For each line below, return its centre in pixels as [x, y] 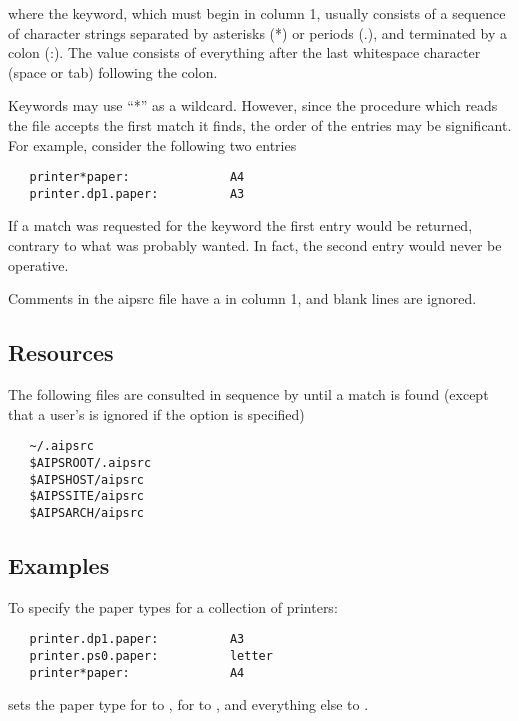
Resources [61, 352]
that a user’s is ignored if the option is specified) [156, 413]
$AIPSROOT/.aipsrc [90, 462]
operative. [38, 264]
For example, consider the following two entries [152, 144]
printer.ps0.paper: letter [151, 655]
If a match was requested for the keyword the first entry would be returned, [240, 225]
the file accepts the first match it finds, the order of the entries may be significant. [260, 124]
